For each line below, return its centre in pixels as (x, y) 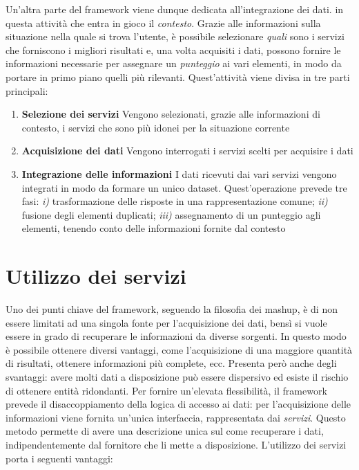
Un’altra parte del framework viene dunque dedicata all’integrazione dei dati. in (175, 9)
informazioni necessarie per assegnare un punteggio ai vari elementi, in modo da (174, 63)
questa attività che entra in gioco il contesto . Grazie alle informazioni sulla (163, 22)
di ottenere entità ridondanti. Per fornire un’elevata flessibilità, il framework (166, 390)
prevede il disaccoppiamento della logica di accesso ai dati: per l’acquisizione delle (178, 404)
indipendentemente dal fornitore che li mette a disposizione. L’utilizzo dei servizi (176, 444)
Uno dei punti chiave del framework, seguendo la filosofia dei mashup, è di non (172, 309)
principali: (27, 90)
